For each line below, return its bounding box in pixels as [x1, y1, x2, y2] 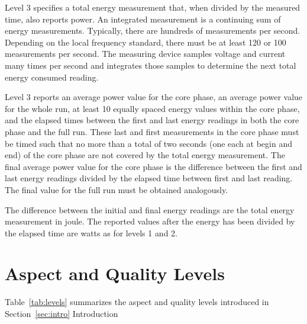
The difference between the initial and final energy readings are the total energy [5, 203, 295, 216]
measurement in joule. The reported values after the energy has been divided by [5, 215, 295, 227]
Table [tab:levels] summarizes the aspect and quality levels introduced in [5, 296, 269, 308]
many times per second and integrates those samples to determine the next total [5, 59, 296, 71]
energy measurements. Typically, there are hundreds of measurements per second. [5, 24, 300, 37]
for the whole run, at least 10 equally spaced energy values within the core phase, [5, 102, 300, 114]
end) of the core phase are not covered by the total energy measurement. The [5, 149, 285, 161]
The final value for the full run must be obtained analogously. [5, 183, 228, 195]
